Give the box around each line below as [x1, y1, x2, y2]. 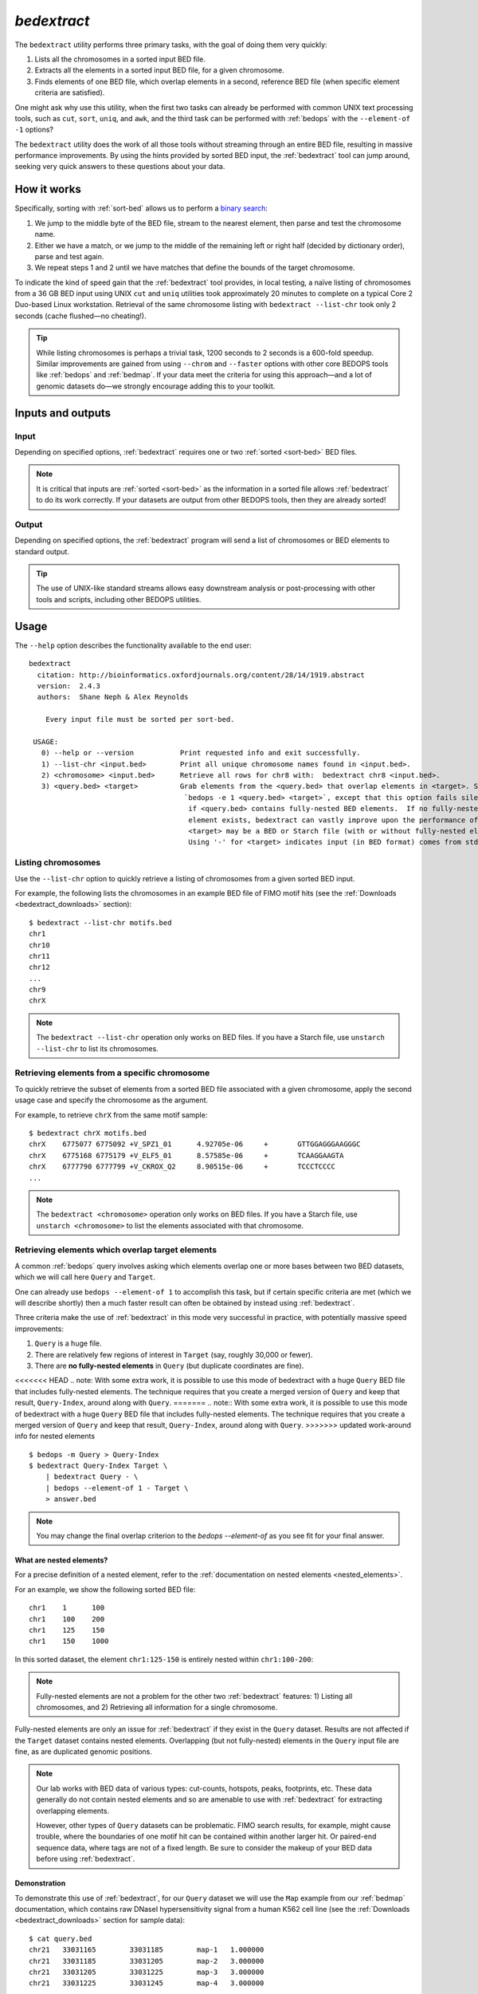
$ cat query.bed [29, 1934, 92, 1943]
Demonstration [14, 1878, 66, 1888]
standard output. [14, 546, 69, 556]
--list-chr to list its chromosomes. [36, 1043, 159, 1053]
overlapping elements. [36, 1806, 110, 1815]
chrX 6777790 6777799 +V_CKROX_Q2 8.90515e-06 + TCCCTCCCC [29, 1162, 336, 1172]
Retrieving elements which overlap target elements [14, 1244, 217, 1255]
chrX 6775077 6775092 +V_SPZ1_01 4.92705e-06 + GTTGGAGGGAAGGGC [29, 1140, 361, 1149]
